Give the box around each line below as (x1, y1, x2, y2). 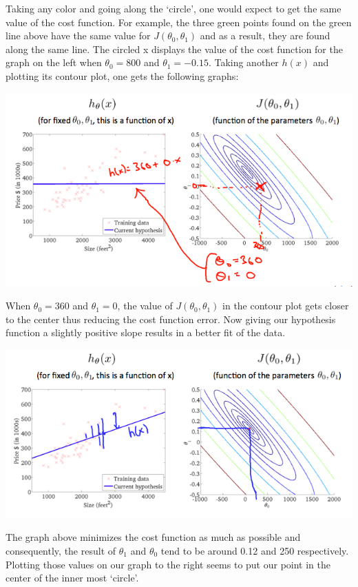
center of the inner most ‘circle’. (6, 570, 139, 585)
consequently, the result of (6, 544, 116, 558)
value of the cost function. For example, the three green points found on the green (6, 14, 352, 29)
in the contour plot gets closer (222, 298, 349, 313)
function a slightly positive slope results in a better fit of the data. (6, 325, 286, 340)
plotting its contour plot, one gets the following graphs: (6, 68, 239, 83)
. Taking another (208, 55, 279, 70)
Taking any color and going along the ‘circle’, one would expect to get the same (6, 1, 341, 15)
